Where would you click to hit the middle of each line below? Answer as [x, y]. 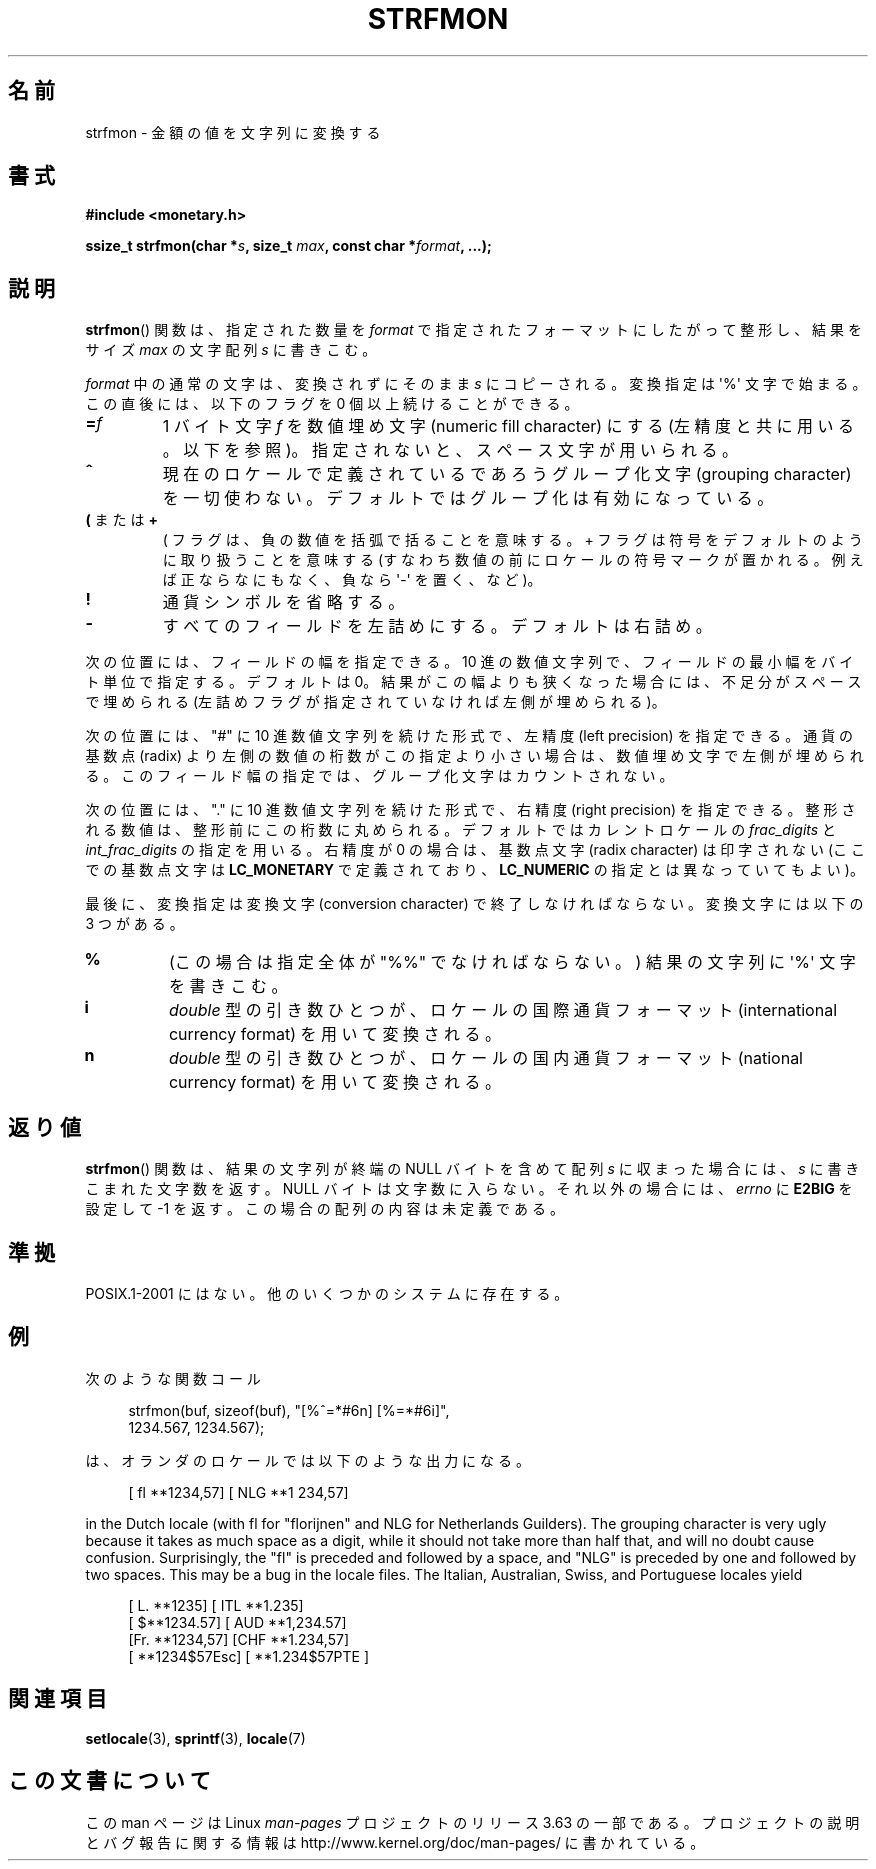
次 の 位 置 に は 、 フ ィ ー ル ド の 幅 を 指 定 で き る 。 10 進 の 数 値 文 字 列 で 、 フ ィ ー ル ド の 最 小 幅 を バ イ [469, 662]
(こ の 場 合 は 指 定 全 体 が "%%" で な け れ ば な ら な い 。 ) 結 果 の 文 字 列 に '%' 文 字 [512, 962]
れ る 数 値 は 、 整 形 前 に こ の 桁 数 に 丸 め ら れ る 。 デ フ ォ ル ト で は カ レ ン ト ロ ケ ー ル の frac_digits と [461, 830]
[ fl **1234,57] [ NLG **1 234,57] [238, 1492]
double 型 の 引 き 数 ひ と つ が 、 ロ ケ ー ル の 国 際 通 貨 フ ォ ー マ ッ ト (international [503, 1010]
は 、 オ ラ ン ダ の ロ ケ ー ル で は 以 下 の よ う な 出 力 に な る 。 [307, 1460]
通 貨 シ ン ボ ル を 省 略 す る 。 [283, 602]
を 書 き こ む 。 [228, 986]
